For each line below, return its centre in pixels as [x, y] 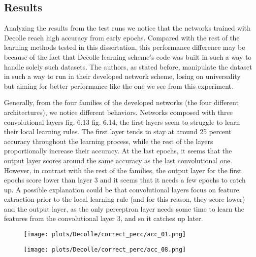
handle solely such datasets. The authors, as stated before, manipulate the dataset [128, 66]
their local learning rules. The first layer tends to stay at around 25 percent [118, 131]
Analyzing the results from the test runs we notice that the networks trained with [128, 28]
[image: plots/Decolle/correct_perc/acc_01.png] [105, 235]
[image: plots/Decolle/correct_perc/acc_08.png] [105, 249]
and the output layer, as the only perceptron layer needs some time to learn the [124, 208]
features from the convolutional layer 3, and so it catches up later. [104, 218]
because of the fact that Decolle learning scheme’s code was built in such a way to [128, 56]
